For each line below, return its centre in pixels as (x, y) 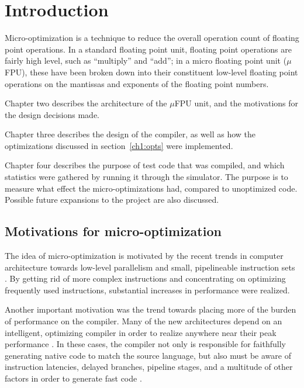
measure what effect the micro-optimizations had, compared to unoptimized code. (151, 188)
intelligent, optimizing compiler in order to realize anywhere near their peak (141, 332)
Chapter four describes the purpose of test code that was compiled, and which (145, 165)
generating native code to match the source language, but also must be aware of (148, 355)
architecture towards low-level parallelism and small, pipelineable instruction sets (150, 267)
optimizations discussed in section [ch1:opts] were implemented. (119, 145)
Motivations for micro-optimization (113, 231)
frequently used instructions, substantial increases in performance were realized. (147, 290)
